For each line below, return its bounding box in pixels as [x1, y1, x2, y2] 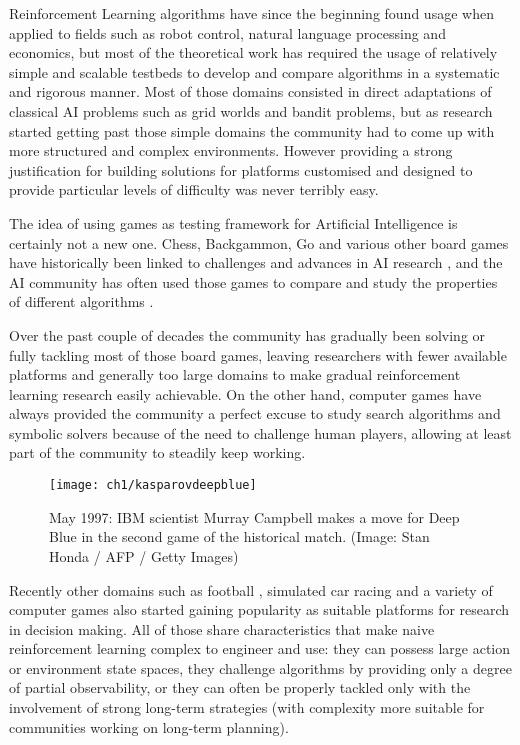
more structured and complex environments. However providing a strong [9, 140, 453, 161]
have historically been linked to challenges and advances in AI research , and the [9, 252, 503, 273]
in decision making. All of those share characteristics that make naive [9, 618, 435, 639]
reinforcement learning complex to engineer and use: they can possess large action [9, 638, 511, 659]
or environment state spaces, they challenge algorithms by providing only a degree [9, 657, 512, 678]
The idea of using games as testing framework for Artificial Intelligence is [9, 212, 458, 233]
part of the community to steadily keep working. [9, 442, 306, 463]
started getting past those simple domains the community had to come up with [9, 120, 495, 141]
